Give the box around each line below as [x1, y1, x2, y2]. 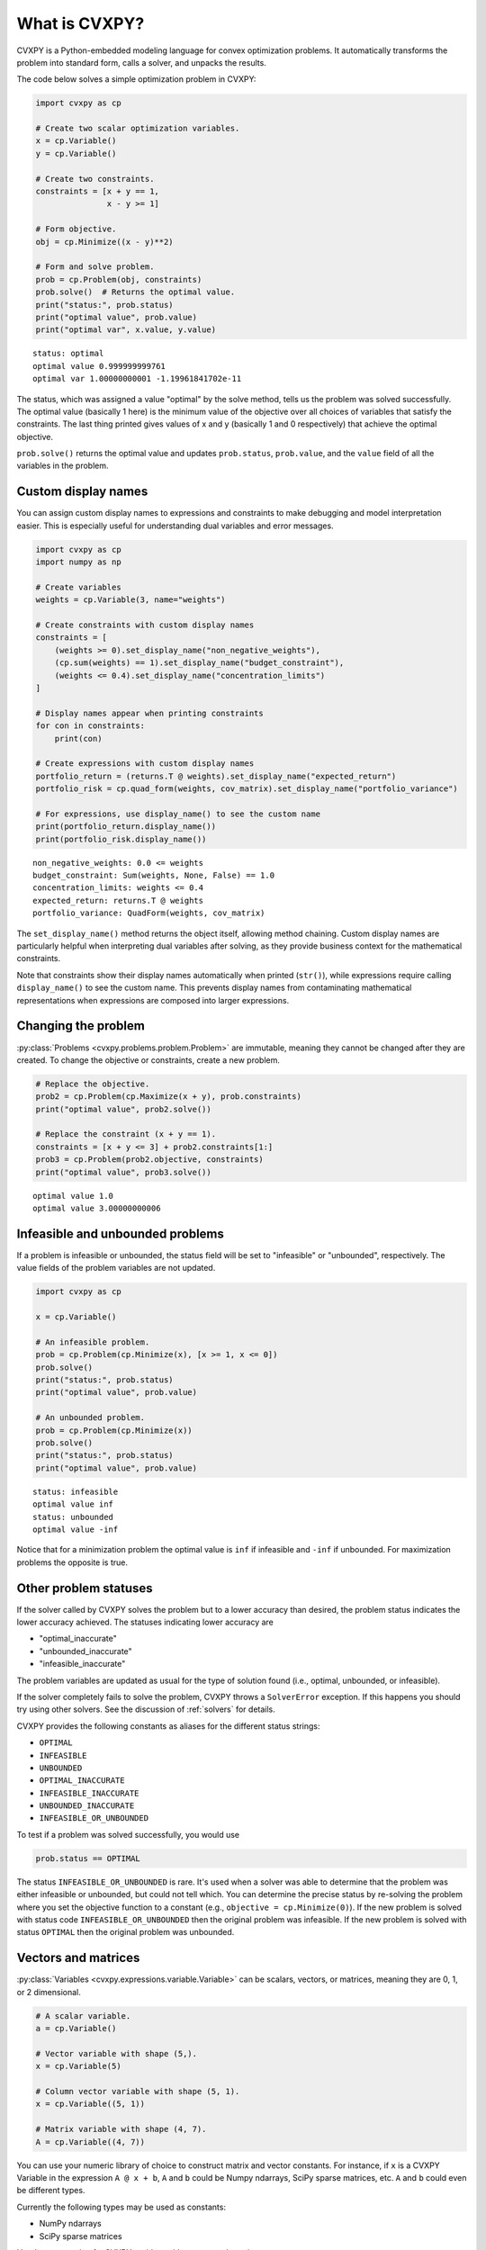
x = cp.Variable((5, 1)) [35, 2099, 146, 2110]
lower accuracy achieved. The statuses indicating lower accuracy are [16, 1616, 274, 1627]
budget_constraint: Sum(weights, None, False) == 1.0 [32, 870, 274, 881]
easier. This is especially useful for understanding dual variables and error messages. [16, 520, 334, 531]
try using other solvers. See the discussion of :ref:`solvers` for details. [16, 1704, 276, 1714]
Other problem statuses [16, 1580, 153, 1596]
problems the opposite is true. [16, 1557, 128, 1568]
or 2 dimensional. [16, 1986, 81, 1997]
